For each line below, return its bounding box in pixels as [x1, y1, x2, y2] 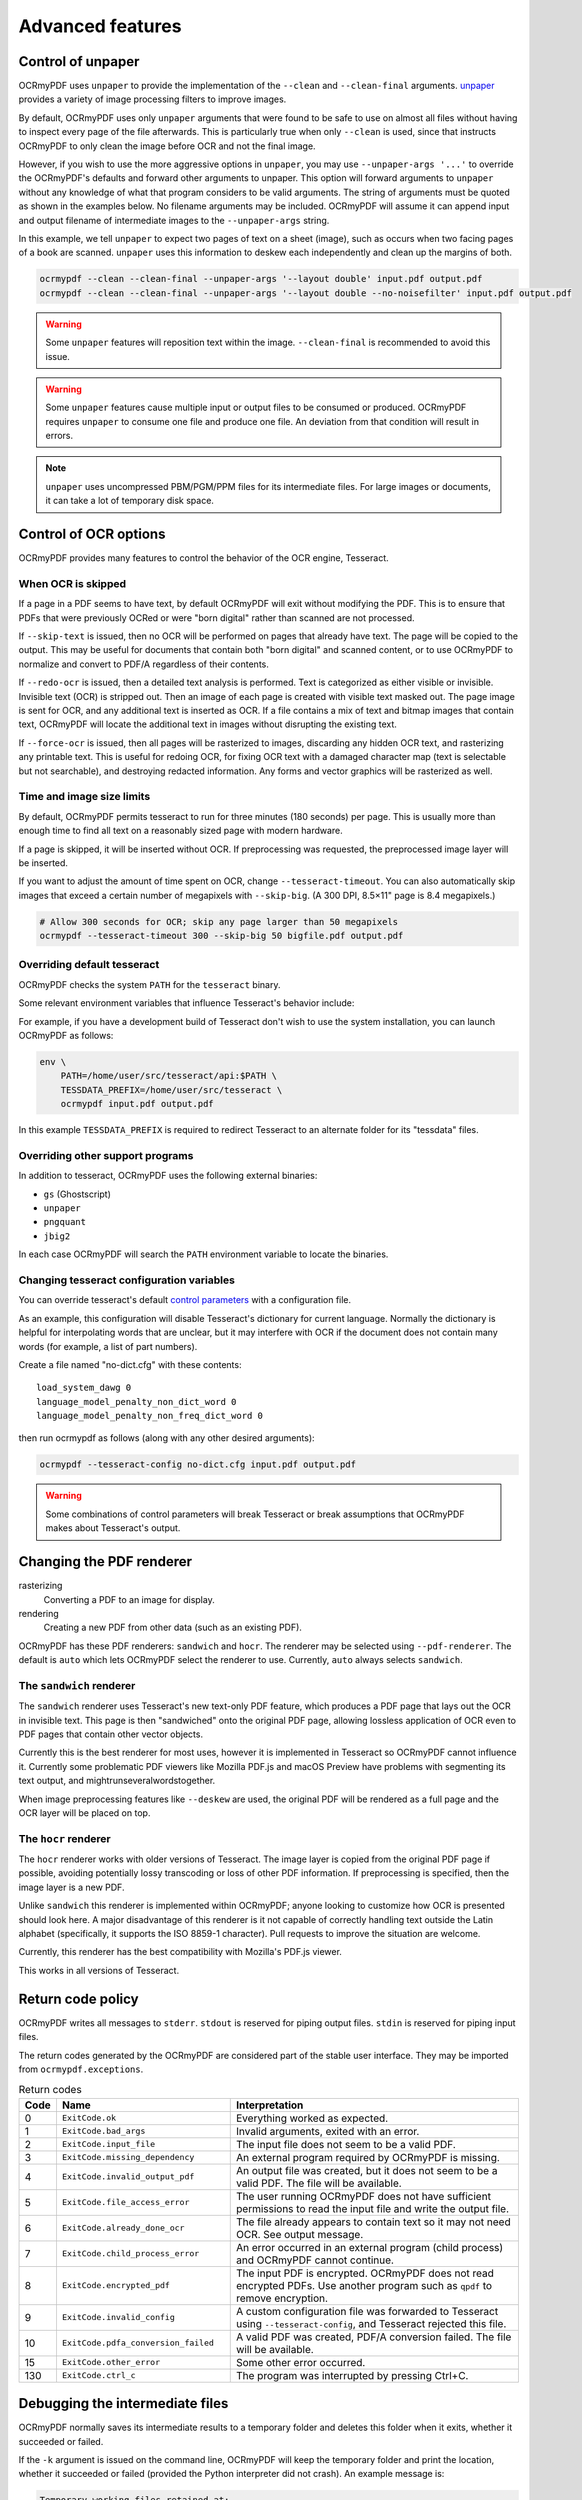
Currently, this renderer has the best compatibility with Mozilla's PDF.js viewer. [18, 1946, 342, 1958]
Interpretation [236, 2098, 304, 2112]
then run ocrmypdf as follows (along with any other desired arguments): [18, 1432, 315, 1444]
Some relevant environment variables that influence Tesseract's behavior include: [18, 997, 355, 1009]
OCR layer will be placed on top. [18, 1806, 151, 1819]
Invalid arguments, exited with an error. [236, 2124, 420, 2138]
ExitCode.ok [61, 2113, 117, 2124]
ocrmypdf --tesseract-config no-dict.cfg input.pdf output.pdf [39, 1459, 357, 1470]
